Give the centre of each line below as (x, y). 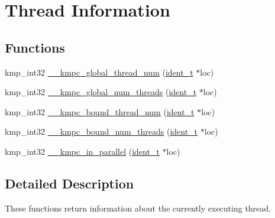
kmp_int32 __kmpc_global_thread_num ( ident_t (99, 72)
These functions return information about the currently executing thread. (138, 208)
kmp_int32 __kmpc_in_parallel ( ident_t (82, 151)
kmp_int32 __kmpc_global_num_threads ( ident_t (101, 92)
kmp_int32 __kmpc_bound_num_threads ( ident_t (101, 131)
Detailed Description (69, 183)
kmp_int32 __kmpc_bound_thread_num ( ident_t (100, 111)
